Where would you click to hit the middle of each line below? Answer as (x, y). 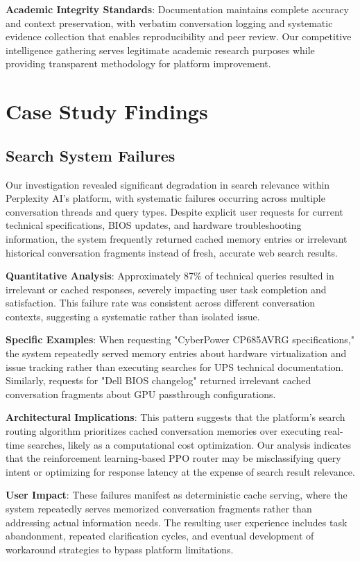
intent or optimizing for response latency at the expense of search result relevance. (180, 471)
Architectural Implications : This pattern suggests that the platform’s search (175, 417)
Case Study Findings (107, 111)
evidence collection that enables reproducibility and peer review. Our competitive (179, 36)
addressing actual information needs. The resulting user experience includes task (177, 522)
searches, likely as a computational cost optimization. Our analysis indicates (189, 444)
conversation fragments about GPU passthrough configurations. (141, 394)
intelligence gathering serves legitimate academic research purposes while (160, 50)
